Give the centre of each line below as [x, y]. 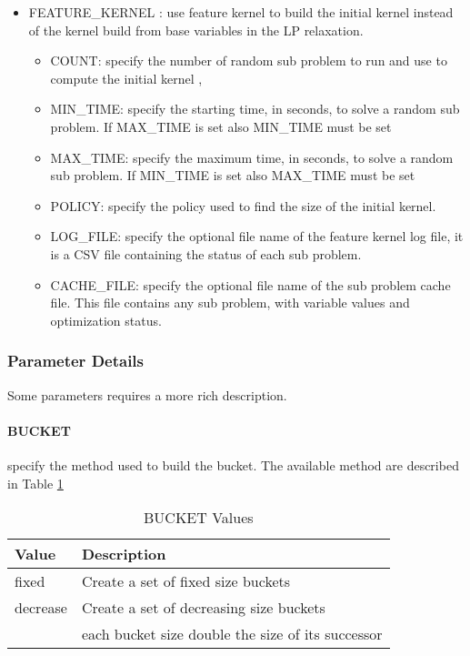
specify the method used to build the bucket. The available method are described [233, 464]
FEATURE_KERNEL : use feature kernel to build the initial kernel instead [241, 12]
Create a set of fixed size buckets [186, 581]
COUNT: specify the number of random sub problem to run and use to [249, 61]
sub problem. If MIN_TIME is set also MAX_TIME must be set [233, 175]
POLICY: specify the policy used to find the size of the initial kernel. [243, 205]
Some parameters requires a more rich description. [147, 394]
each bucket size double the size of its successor [232, 634]
